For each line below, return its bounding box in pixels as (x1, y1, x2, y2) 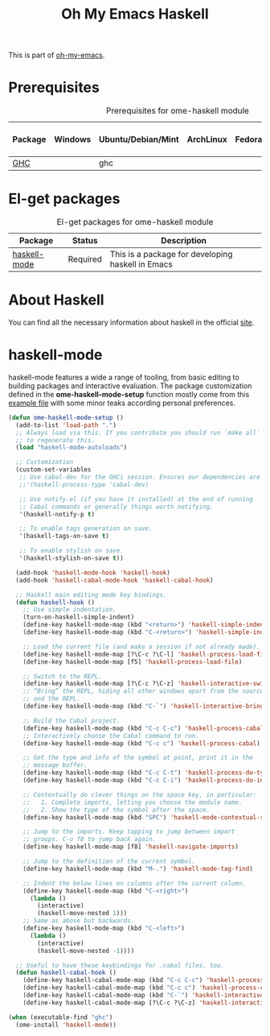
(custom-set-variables (15, 466, 92, 474)
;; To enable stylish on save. (18, 547, 125, 555)
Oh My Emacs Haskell (61, 5, 209, 23)
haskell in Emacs (109, 259, 173, 270)
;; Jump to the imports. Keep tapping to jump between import (22, 827, 235, 836)
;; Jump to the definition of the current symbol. (22, 857, 196, 866)
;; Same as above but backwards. (22, 917, 135, 925)
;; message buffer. (22, 761, 88, 769)
